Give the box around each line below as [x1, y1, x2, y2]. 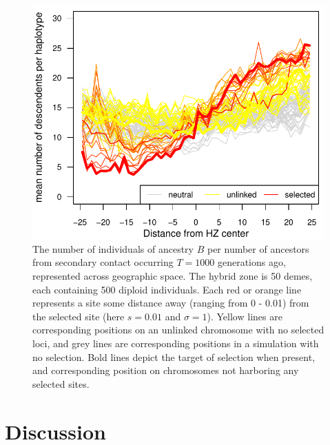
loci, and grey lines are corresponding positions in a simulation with [32, 335, 319, 350]
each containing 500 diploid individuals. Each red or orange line [32, 282, 302, 296]
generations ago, [217, 255, 286, 269]
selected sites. [32, 376, 90, 391]
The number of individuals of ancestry [32, 241, 194, 256]
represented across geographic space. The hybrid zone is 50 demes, [32, 268, 313, 282]
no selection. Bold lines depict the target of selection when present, [32, 349, 316, 364]
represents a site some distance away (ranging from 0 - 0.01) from [32, 296, 309, 310]
